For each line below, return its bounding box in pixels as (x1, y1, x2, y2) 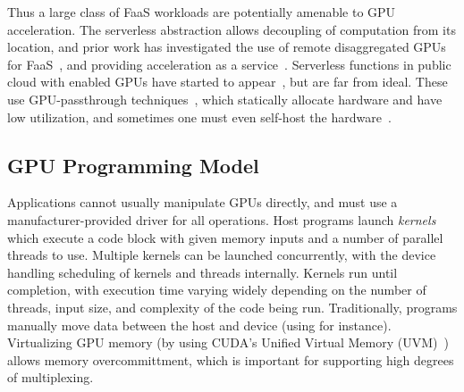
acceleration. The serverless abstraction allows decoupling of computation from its (7, 20, 456, 38)
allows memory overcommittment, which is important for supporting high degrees (7, 350, 454, 369)
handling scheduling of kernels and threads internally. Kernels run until (7, 263, 398, 281)
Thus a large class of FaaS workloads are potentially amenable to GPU (7, 3, 396, 21)
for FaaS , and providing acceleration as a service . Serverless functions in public (7, 54, 451, 73)
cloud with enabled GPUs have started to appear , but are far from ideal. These (7, 72, 448, 91)
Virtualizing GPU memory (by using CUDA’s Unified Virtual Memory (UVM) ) (7, 333, 449, 352)
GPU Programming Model (7, 151, 259, 179)
